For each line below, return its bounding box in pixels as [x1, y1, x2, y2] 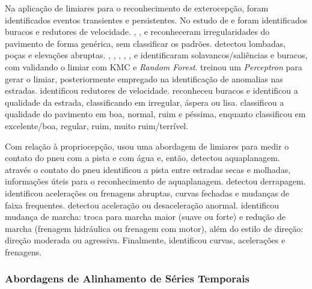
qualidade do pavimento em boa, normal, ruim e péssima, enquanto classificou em [5, 108, 306, 120]
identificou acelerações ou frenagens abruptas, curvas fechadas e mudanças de [5, 186, 290, 199]
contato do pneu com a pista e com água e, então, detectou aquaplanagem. [5, 151, 280, 164]
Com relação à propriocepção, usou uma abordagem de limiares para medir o [5, 139, 289, 152]
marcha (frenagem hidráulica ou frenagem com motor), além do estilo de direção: [5, 222, 304, 234]
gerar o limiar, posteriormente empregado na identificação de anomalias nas [5, 72, 283, 85]
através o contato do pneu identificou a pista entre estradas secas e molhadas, [5, 163, 291, 175]
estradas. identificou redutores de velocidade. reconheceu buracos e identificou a [5, 84, 298, 97]
